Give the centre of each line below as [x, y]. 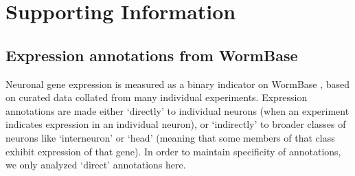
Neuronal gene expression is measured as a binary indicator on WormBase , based [178, 84]
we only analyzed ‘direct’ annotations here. [96, 165]
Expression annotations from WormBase [152, 55]
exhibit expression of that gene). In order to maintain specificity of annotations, [173, 151]
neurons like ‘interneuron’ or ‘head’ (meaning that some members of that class [170, 137]
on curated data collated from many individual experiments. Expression [157, 97]
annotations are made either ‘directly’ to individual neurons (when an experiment [177, 110]
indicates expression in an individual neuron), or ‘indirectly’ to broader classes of [176, 124]
